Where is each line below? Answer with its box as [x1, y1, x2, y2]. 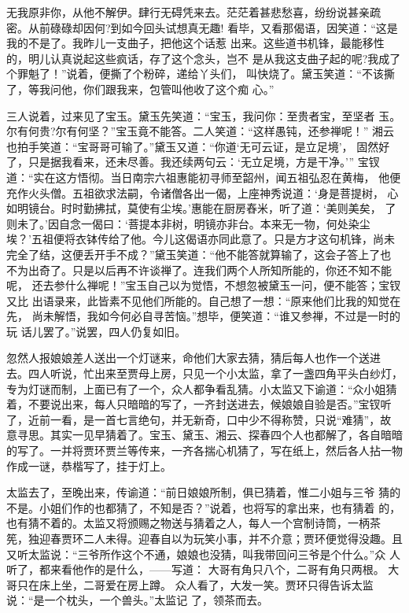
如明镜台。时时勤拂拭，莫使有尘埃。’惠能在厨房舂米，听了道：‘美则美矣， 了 [6, 200, 396, 216]
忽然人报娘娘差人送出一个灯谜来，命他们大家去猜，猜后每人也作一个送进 [6, 349, 381, 366]
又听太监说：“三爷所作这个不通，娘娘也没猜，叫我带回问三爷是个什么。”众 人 [6, 545, 400, 562]
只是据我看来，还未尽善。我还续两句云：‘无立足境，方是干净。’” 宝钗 [28, 153, 380, 170]
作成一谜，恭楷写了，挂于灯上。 [6, 457, 171, 474]
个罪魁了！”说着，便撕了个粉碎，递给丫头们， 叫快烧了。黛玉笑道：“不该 [6, 65, 384, 82]
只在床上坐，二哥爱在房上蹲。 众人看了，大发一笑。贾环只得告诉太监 [17, 576, 374, 593]
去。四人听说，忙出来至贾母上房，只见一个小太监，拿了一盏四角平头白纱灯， [6, 365, 403, 382]
